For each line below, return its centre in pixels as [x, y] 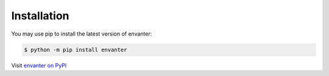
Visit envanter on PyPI [39, 65]
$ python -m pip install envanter [76, 49]
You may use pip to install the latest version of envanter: [82, 34]
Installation [40, 16]
